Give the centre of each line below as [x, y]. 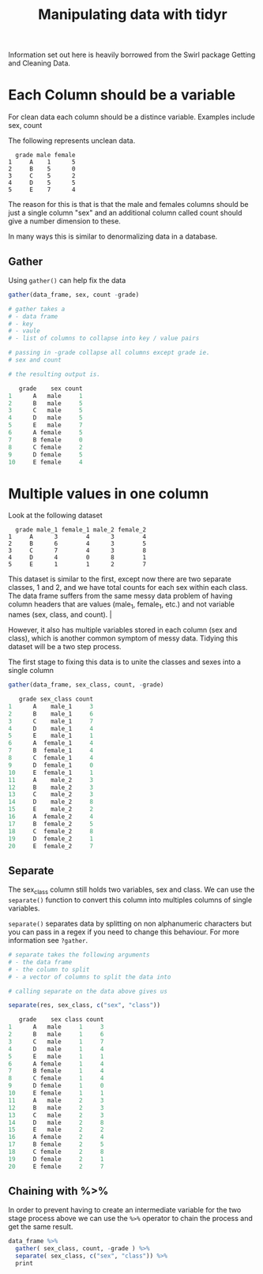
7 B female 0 [45, 440]
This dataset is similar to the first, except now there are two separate [120, 579]
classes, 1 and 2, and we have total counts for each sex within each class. [128, 588]
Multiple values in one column [109, 493]
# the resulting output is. [54, 374]
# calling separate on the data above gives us [88, 991]
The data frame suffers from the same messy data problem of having [120, 596]
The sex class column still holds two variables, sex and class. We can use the [131, 891]
